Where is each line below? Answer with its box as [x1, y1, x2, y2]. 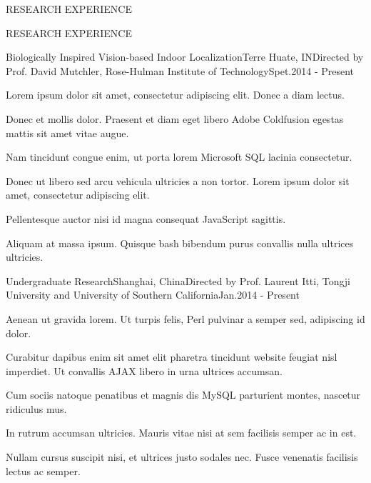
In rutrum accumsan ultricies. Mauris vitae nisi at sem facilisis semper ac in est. [6, 425, 357, 440]
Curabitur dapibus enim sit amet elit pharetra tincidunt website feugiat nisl [6, 349, 337, 364]
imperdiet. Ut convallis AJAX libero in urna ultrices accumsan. [6, 363, 283, 378]
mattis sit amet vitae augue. [6, 125, 129, 140]
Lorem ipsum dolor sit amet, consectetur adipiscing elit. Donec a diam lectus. [6, 87, 345, 102]
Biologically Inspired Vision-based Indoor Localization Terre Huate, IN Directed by [6, 49, 364, 64]
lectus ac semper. [6, 463, 81, 478]
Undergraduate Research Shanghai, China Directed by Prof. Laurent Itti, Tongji [6, 273, 351, 288]
